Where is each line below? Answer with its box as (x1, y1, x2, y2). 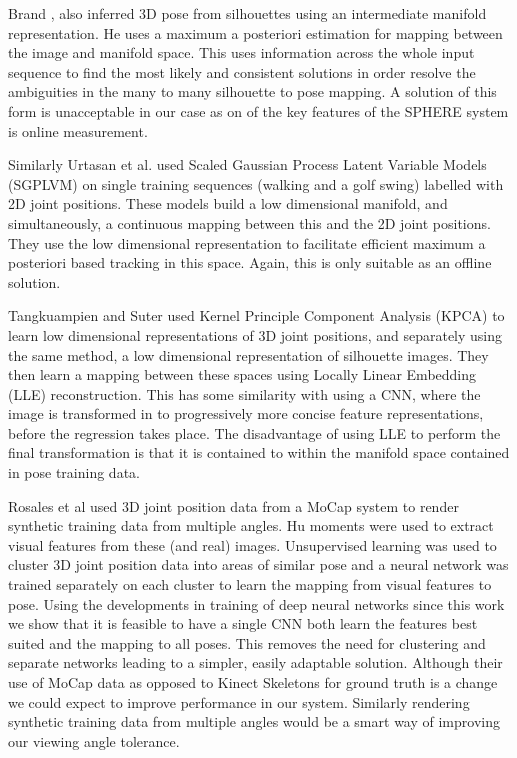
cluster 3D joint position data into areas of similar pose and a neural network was (8, 554, 509, 575)
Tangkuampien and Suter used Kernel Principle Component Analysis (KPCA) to (8, 305, 505, 326)
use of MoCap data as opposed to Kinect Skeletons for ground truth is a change (8, 672, 498, 692)
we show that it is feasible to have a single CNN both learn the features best (8, 613, 478, 634)
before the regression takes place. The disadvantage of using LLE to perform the (8, 422, 501, 443)
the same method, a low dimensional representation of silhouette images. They (8, 344, 489, 365)
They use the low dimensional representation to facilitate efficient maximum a (8, 232, 486, 253)
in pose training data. (8, 462, 140, 483)
